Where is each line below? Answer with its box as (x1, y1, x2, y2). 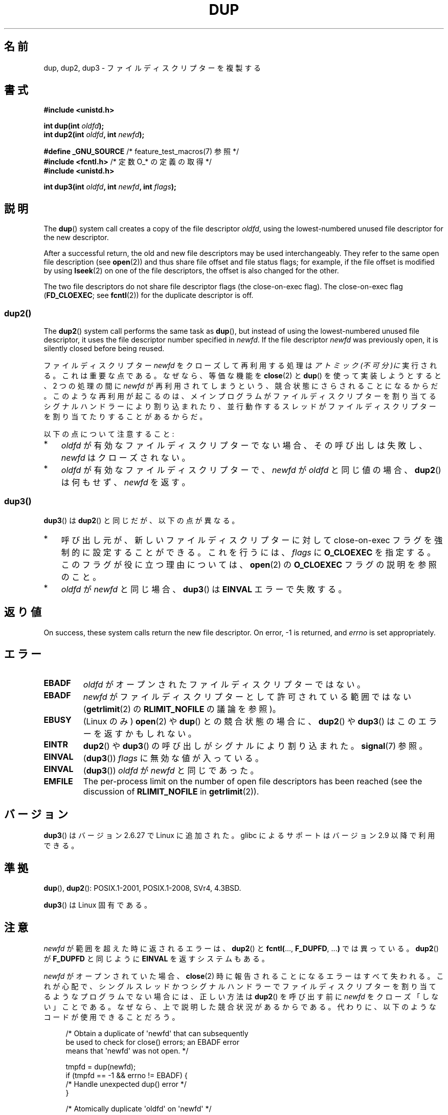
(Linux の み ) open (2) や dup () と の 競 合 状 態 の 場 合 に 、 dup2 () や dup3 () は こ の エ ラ (83, 716, 437, 727)
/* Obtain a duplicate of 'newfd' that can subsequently (65, 1029, 249, 1038)
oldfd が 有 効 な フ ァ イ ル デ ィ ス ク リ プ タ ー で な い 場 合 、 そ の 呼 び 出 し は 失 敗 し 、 (61, 440, 427, 451)
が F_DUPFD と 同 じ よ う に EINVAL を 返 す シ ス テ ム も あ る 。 (43, 954, 269, 963)
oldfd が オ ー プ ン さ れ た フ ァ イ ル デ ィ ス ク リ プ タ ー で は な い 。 (83, 679, 365, 690)
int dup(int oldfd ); (43, 121, 104, 131)
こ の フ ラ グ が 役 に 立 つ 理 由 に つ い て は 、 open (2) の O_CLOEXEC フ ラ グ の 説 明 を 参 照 (61, 559, 437, 570)
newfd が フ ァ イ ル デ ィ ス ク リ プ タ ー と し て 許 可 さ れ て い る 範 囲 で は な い (83, 692, 412, 702)
